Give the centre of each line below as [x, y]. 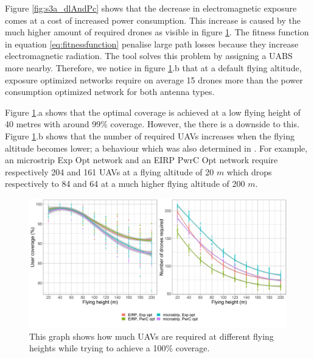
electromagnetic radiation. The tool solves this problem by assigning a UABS [149, 56]
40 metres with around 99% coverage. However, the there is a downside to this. [152, 124]
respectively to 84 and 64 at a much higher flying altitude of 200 [125, 184]
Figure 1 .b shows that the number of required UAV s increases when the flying [150, 135]
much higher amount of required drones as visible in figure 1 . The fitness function [157, 32]
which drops [249, 171]
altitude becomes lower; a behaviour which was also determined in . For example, [156, 148]
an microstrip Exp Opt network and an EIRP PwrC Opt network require [141, 160]
